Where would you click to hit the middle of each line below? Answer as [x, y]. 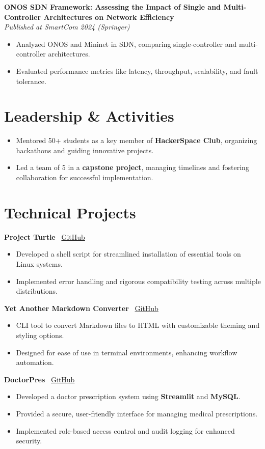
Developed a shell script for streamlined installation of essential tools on [128, 254]
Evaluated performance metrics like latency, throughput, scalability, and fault [137, 71]
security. [29, 441]
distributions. [37, 291]
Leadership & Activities [89, 116]
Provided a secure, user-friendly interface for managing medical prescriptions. [137, 413]
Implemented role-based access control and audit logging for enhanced [125, 430]
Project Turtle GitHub [45, 236]
